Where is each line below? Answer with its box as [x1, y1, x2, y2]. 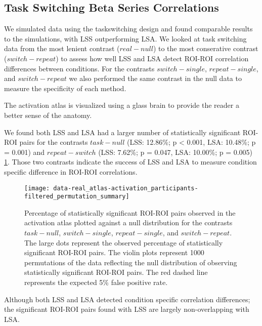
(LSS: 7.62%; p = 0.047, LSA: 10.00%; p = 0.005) [98, 146, 253, 157]
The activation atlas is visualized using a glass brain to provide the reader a [4, 100, 239, 110]
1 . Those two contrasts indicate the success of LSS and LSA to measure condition [4, 156, 257, 167]
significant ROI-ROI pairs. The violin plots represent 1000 [24, 247, 204, 258]
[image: [24, 184, 50, 192]
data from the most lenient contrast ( [4, 43, 120, 54]
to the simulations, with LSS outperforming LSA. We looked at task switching [4, 33, 247, 44]
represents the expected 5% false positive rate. [24, 276, 168, 287]
